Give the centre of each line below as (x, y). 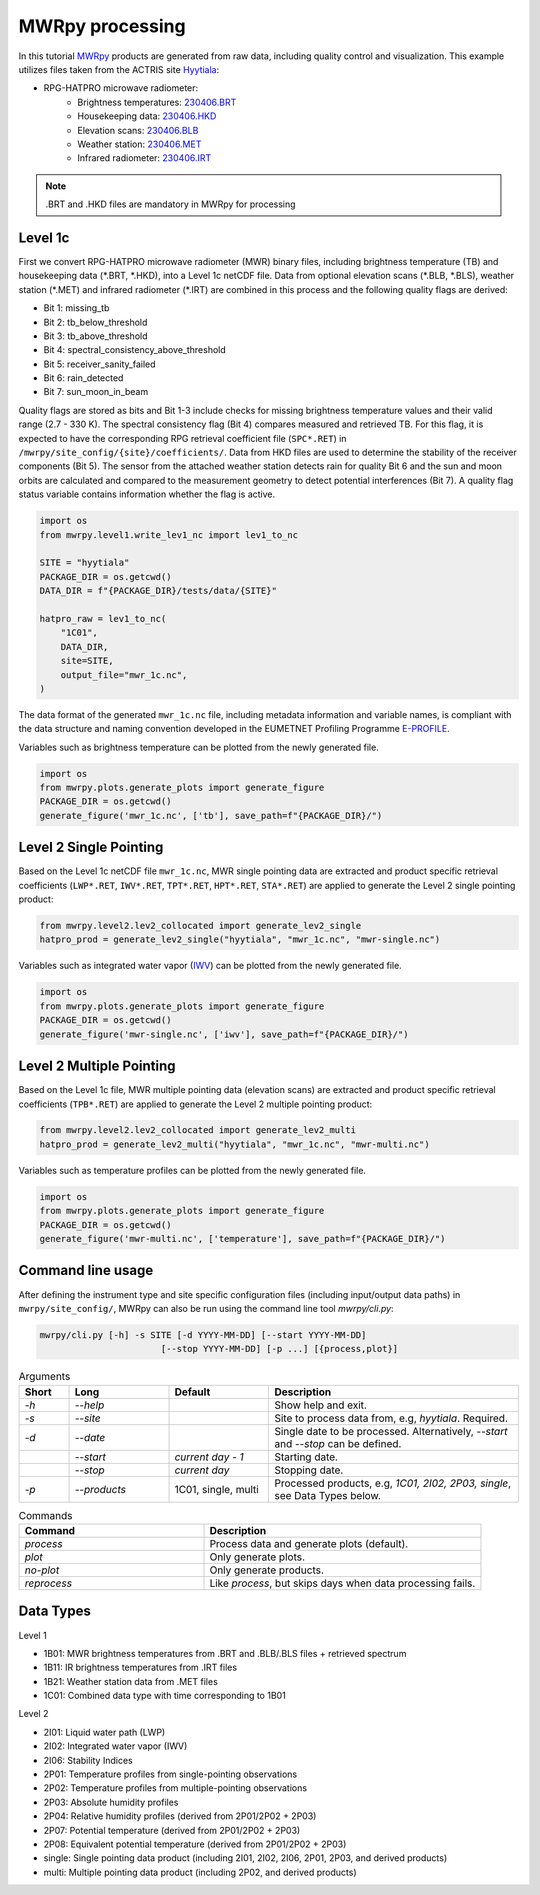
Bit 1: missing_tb (76, 308)
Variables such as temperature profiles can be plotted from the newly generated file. (192, 1170)
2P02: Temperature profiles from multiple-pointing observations (175, 1788)
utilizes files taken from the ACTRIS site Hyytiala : (119, 69)
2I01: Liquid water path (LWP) (104, 1732)
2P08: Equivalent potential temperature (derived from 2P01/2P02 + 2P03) (195, 1844)
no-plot (42, 1570)
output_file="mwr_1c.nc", (124, 674)
